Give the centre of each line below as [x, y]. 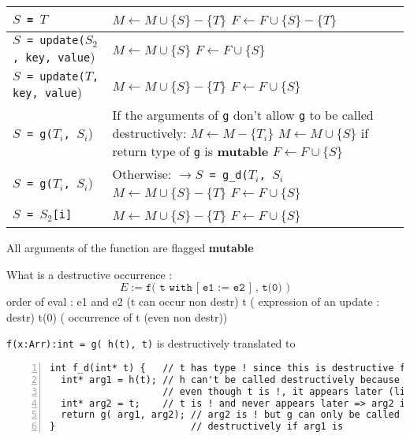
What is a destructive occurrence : [89, 274]
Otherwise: [142, 173]
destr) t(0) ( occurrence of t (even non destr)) [117, 316]
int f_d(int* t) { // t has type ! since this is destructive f [228, 368]
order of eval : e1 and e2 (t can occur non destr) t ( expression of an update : [193, 301]
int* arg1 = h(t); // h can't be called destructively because [230, 379]
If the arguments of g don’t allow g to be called [243, 114]
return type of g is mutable [190, 151]
